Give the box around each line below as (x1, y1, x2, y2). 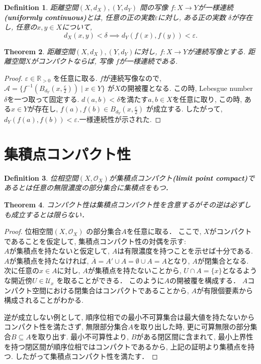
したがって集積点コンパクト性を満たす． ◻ (15, 351, 158, 361)
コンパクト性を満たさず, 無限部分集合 (4, 321, 128, 332)
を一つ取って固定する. (7, 93, 79, 104)
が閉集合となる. (197, 255, 249, 266)
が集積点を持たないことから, (88, 265, 182, 276)
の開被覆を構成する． (169, 275, 240, 286)
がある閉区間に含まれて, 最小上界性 (136, 331, 253, 342)
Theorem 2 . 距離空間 (4, 46, 75, 56)
